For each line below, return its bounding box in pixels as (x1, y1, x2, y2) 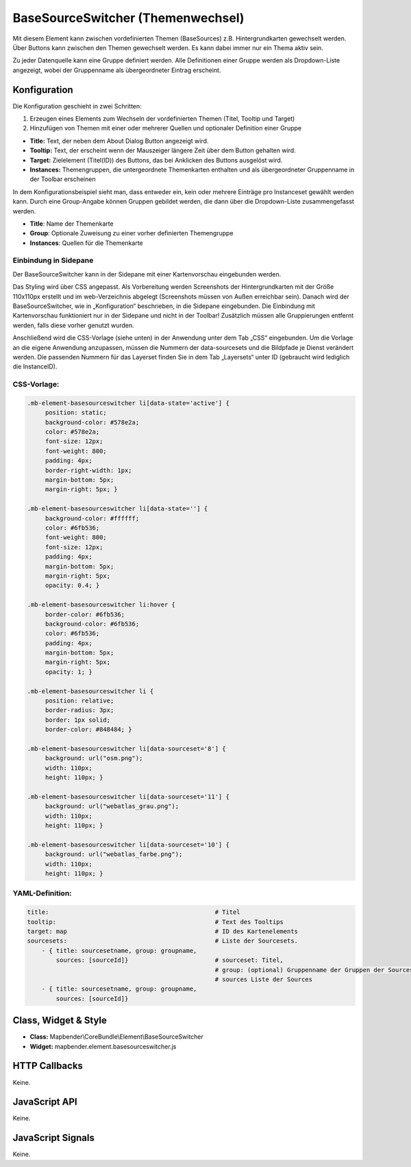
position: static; (45, 409, 108, 416)
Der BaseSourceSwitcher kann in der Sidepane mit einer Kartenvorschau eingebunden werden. (12, 270, 282, 278)
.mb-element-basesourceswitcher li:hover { (27, 601, 176, 609)
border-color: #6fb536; (45, 611, 125, 618)
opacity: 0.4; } (45, 582, 100, 589)
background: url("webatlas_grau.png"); (45, 803, 179, 810)
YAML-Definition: (12, 888, 72, 898)
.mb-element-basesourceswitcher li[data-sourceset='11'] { (27, 792, 229, 801)
